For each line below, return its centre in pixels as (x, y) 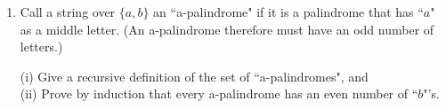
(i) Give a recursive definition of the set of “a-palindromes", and (194, 76)
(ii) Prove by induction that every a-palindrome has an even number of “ (219, 93)
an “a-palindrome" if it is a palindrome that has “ (288, 12)
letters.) (41, 47)
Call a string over (68, 12)
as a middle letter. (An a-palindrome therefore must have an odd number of (227, 29)
